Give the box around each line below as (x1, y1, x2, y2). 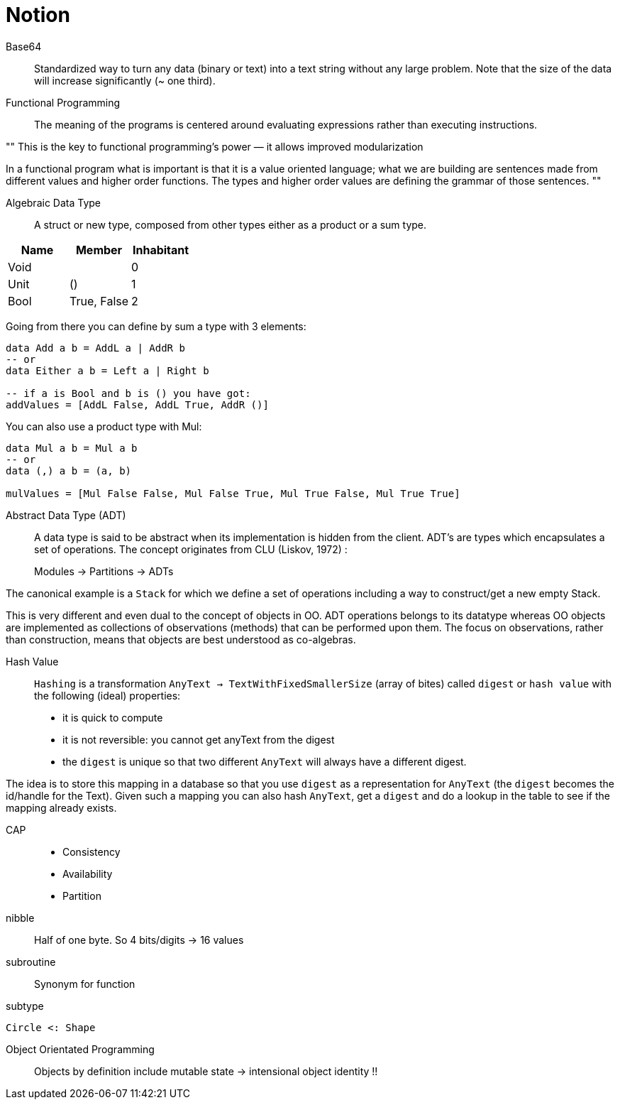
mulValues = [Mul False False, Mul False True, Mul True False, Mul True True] (6, 487, 460, 499)
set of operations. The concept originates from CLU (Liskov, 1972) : (34, 543, 348, 555)
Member (75, 242, 123, 257)
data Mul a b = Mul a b (6, 442, 138, 454)
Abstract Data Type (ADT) (6, 508, 126, 521)
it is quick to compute (62, 711, 163, 724)
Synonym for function (34, 977, 135, 990)
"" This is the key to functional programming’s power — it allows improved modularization (6, 140, 424, 153)
